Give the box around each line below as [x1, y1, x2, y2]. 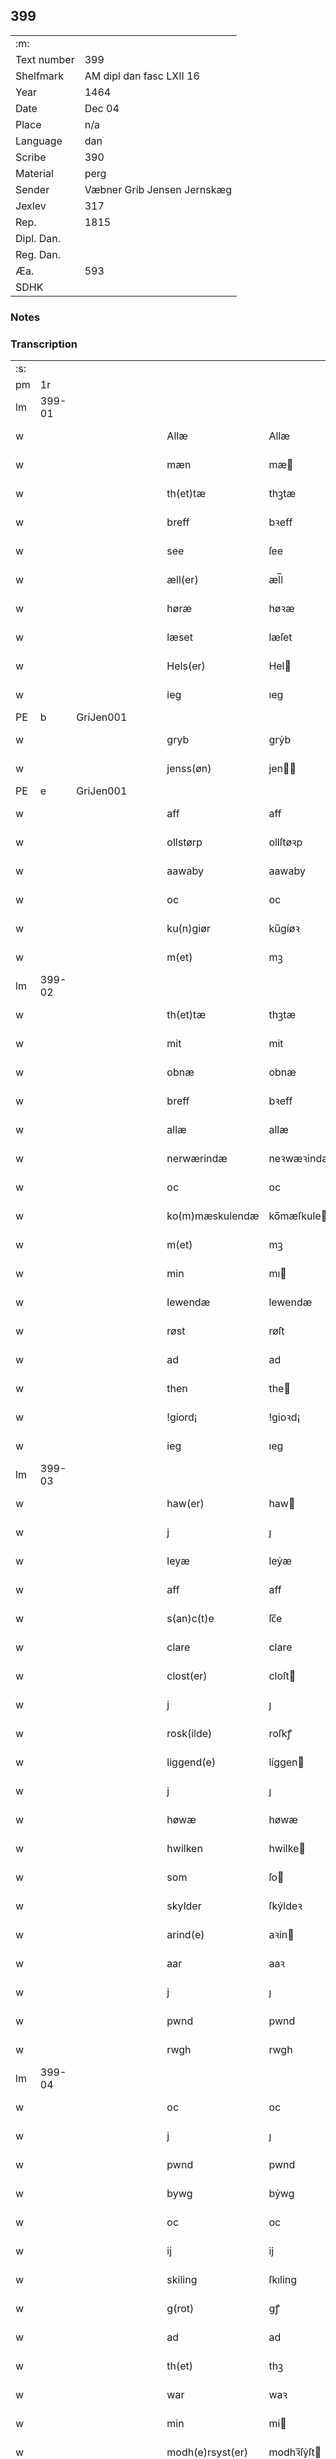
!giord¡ [166, 1410, 198, 1424]
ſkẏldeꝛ [268, 1899, 303, 1913]
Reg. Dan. [15, 247, 62, 261]
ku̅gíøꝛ [268, 922, 300, 936]
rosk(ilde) [166, 1727, 213, 1741]
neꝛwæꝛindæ [268, 1152, 332, 1166]
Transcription [10, 337, 78, 351]
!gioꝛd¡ [268, 1410, 301, 1424]
